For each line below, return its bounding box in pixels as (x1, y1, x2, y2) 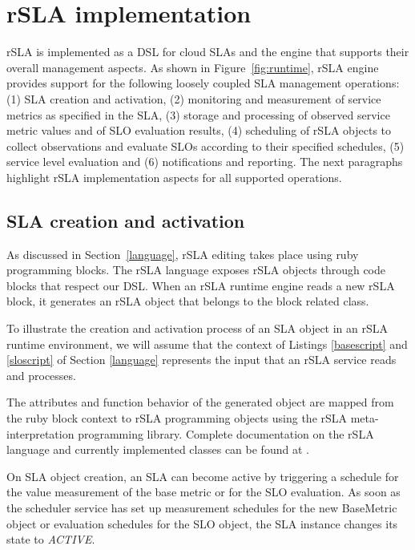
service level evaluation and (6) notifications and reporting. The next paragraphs (6, 153, 403, 170)
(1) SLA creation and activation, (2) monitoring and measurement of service (6, 90, 381, 107)
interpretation (6, 425, 75, 442)
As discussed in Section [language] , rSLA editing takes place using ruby (6, 245, 359, 262)
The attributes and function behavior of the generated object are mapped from (6, 394, 394, 410)
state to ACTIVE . (6, 531, 95, 548)
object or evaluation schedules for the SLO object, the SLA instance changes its (6, 515, 398, 532)
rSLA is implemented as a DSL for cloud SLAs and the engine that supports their (6, 43, 409, 60)
